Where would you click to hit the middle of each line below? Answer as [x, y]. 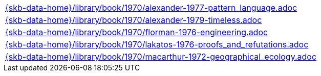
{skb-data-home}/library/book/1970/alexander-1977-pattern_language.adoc [151, 8]
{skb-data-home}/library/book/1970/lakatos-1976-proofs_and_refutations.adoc [157, 44]
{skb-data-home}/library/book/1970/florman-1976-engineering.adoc [137, 32]
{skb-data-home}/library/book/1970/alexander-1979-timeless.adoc [134, 20]
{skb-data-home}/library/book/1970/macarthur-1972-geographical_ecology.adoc [161, 57]
